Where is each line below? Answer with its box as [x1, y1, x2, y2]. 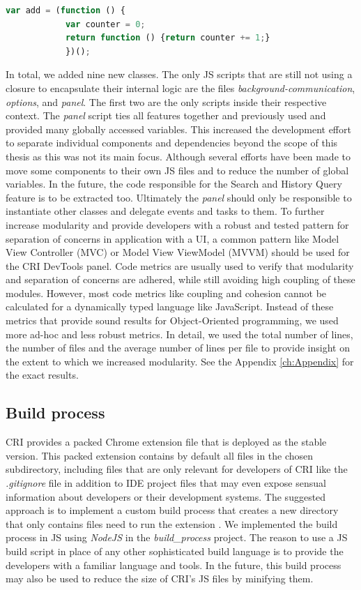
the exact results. [6, 368, 79, 382]
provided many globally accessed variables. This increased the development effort [6, 121, 351, 136]
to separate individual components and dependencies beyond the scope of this [6, 135, 338, 150]
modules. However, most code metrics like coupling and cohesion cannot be [6, 285, 327, 300]
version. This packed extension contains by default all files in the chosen [6, 448, 314, 462]
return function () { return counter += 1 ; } [65, 33, 270, 43]
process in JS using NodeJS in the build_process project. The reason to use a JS [6, 530, 348, 545]
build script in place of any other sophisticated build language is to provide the [6, 543, 344, 558]
